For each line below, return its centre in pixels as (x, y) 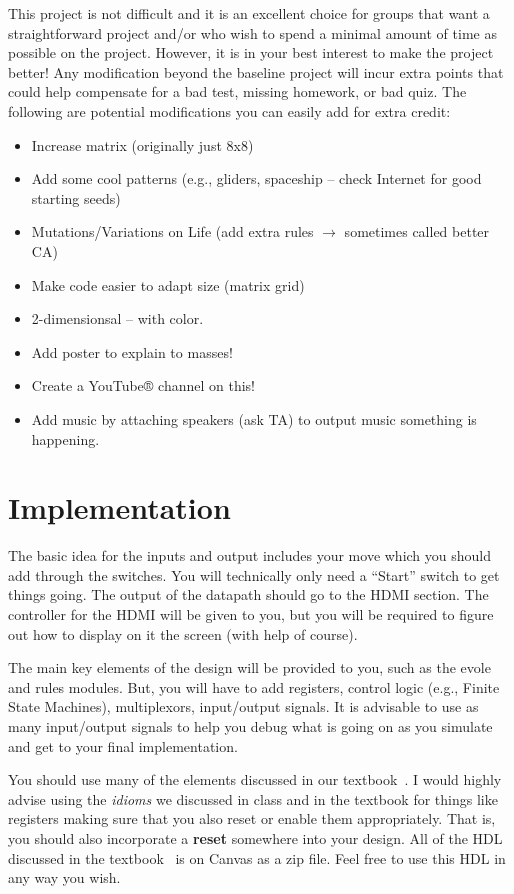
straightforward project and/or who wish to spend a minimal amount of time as (252, 32)
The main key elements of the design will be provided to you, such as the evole (249, 667)
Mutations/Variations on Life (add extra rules (172, 231)
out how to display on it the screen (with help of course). (183, 633)
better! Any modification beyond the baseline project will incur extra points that (256, 71)
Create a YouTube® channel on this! (143, 385)
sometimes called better (417, 231)
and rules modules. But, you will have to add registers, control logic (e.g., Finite (254, 686)
